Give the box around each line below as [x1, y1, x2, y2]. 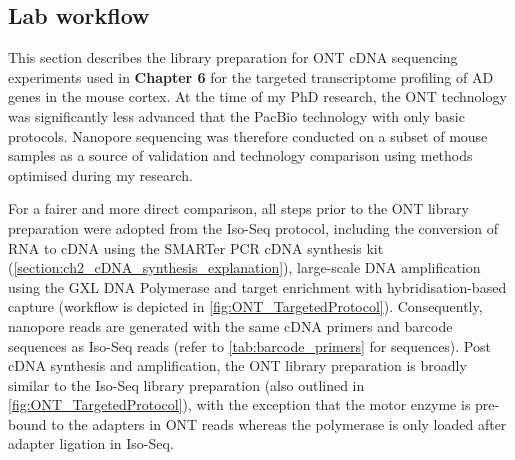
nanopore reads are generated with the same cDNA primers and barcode [8, 315, 453, 336]
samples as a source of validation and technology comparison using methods [8, 145, 473, 166]
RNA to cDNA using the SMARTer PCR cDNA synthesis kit [8, 237, 384, 258]
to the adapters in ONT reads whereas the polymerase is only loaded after [51, 413, 507, 434]
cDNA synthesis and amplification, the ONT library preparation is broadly [8, 355, 467, 376]
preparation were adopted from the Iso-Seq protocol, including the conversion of [8, 217, 499, 238]
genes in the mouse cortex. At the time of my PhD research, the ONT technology [8, 86, 507, 107]
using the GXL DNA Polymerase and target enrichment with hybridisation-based [8, 276, 507, 297]
